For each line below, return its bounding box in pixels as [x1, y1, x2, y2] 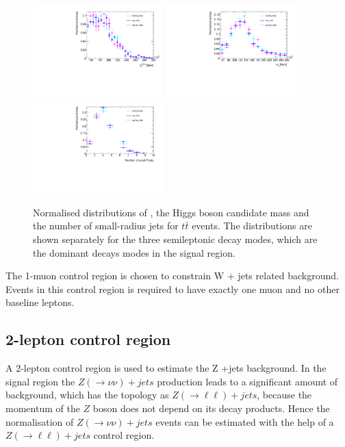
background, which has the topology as [5, 387, 169, 402]
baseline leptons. [5, 295, 75, 309]
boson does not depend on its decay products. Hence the [92, 401, 330, 416]
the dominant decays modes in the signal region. [33, 245, 235, 259]
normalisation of [5, 414, 74, 429]
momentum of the [5, 401, 80, 416]
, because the [257, 387, 312, 402]
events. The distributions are [192, 218, 312, 233]
